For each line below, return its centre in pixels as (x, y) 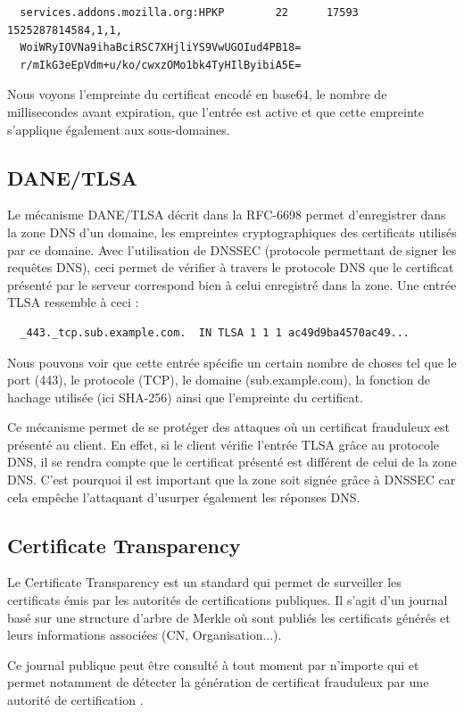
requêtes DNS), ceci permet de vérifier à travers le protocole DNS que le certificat (231, 267)
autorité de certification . (75, 700)
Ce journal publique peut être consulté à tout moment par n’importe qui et (213, 664)
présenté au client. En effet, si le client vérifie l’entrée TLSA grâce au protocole (224, 444)
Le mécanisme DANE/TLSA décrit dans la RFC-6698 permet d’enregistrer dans (227, 215)
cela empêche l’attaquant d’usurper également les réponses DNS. (184, 497)
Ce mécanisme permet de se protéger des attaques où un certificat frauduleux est (228, 427)
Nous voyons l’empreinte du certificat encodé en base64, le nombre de (197, 94)
